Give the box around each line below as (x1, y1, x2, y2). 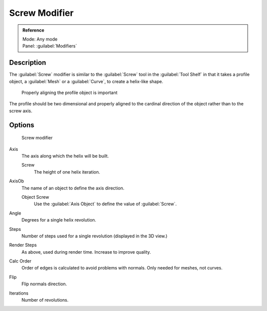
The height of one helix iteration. (34, 169, 100, 175)
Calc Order (9, 258, 32, 264)
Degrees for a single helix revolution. (21, 217, 96, 223)
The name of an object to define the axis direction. (21, 185, 125, 191)
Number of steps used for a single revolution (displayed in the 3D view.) (21, 233, 168, 239)
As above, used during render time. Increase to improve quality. (21, 249, 151, 255)
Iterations (9, 290, 29, 296)
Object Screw (21, 194, 49, 200)
